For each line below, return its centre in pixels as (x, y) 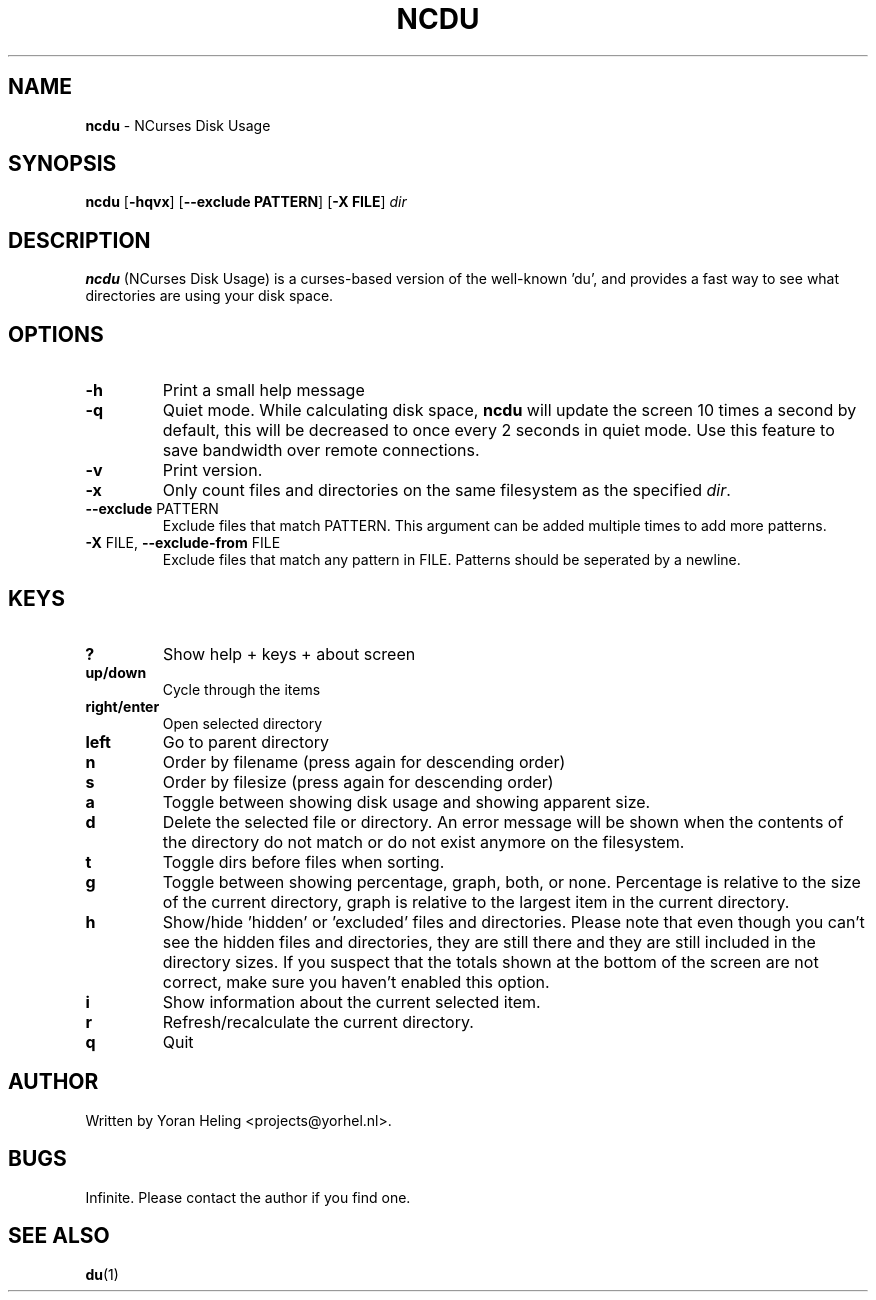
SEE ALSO (59, 1236)
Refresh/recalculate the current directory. (318, 1021)
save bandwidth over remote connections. (321, 450)
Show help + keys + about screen (289, 653)
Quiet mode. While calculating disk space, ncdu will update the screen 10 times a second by (509, 410)
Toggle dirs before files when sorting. (303, 861)
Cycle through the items (241, 689)
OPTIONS (56, 334)
